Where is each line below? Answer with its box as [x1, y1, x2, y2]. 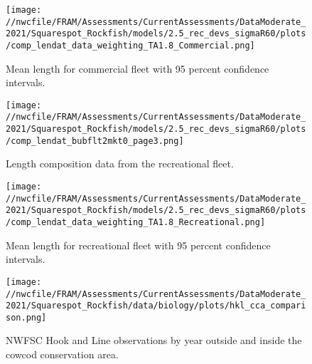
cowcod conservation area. [6, 347, 119, 362]
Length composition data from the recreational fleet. [6, 156, 234, 171]
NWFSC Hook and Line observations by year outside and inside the [6, 333, 302, 348]
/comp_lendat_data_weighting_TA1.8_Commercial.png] [6, 40, 255, 51]
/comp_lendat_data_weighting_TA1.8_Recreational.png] [6, 217, 266, 227]
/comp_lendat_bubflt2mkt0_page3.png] [6, 135, 184, 146]
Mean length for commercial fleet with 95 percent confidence [6, 61, 269, 76]
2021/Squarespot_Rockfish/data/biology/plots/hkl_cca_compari [6, 301, 306, 311]
